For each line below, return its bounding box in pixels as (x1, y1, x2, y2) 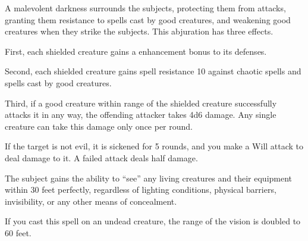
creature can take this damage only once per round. (5, 120, 193, 132)
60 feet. (5, 226, 32, 239)
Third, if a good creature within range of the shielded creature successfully (5, 96, 277, 109)
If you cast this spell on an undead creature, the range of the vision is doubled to (5, 215, 301, 227)
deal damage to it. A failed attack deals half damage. (5, 151, 198, 164)
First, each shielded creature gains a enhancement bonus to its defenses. (5, 45, 267, 57)
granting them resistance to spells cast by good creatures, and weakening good (5, 13, 291, 26)
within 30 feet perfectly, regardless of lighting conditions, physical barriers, (5, 183, 276, 196)
